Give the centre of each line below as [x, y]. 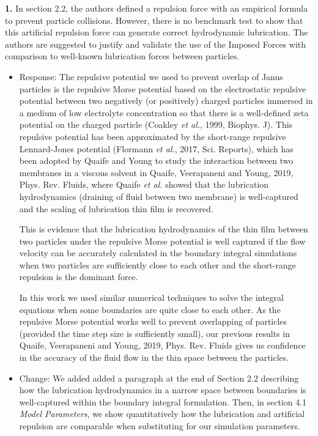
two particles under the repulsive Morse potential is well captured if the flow [162, 241]
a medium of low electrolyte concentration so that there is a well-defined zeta [164, 112]
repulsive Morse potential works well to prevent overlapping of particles [153, 321]
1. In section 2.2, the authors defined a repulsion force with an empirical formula [157, 8]
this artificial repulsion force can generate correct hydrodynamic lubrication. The [157, 32]
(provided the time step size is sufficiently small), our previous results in [154, 333]
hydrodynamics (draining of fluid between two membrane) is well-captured [159, 196]
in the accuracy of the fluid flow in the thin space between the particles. [154, 357]
